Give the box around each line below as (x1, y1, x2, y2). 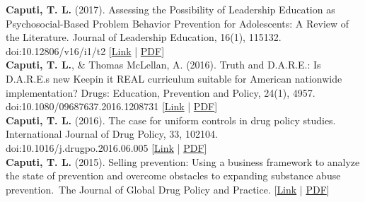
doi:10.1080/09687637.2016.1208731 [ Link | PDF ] (6, 99, 218, 114)
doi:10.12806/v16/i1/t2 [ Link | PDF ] (6, 43, 165, 58)
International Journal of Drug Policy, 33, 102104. (6, 126, 218, 141)
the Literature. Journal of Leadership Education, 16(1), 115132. (6, 30, 282, 44)
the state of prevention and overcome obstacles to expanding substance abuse (6, 168, 341, 183)
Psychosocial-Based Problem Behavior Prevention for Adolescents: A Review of (6, 16, 349, 30)
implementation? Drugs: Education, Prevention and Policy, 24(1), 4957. (6, 85, 315, 100)
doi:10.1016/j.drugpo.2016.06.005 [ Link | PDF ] (6, 140, 207, 155)
